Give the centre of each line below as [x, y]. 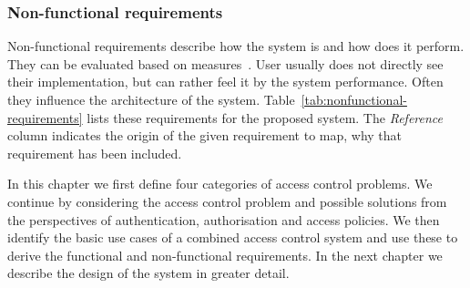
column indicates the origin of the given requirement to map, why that [205, 135]
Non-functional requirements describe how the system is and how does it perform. [236, 46]
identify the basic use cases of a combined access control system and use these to [233, 237]
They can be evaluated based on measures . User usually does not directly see [225, 63]
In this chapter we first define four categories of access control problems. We [220, 184]
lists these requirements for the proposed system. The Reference [265, 117]
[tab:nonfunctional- [354, 99]
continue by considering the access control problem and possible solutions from [227, 201]
